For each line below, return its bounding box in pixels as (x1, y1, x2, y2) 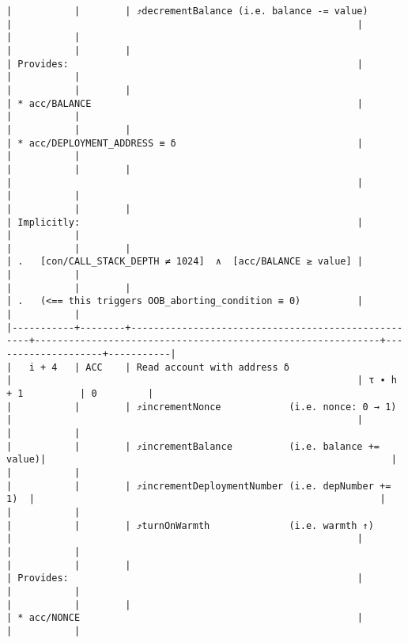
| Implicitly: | (6, 216, 364, 228)
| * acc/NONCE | (6, 612, 364, 624)
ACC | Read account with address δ (85, 361, 289, 373)
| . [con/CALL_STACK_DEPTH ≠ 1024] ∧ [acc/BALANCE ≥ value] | (6, 256, 364, 268)
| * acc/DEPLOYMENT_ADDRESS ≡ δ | (6, 137, 364, 149)
